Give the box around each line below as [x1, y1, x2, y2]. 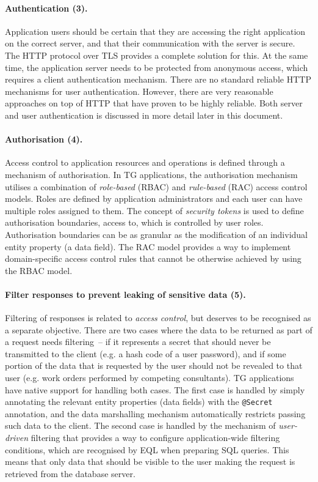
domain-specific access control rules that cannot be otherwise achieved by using [5, 252, 302, 265]
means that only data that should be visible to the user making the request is [5, 455, 295, 468]
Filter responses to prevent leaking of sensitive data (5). [5, 287, 246, 300]
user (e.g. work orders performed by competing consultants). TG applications [5, 371, 294, 384]
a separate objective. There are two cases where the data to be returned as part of [5, 323, 313, 336]
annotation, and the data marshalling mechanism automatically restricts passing [5, 407, 306, 420]
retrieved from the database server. [5, 467, 136, 480]
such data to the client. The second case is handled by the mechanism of [5, 419, 276, 432]
